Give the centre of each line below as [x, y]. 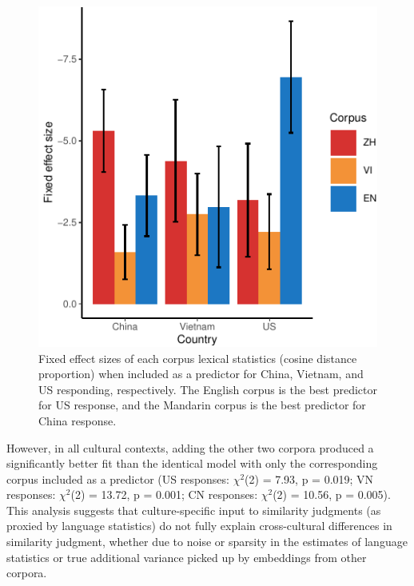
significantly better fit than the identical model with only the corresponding [192, 463]
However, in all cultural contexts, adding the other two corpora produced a [190, 447]
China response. [78, 420]
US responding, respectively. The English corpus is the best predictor [208, 389]
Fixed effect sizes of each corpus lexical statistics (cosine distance [198, 358]
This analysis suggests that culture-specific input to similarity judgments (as [194, 510]
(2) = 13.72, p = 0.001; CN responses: [164, 494]
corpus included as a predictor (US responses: [118, 478]
